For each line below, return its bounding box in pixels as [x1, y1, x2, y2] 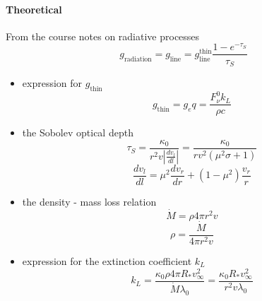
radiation [124, 55, 152, 63]
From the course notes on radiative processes [6, 28, 200, 43]
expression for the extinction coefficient [22, 254, 192, 268]
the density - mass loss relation [22, 194, 157, 208]
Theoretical [6, 1, 62, 16]
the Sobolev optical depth [22, 125, 133, 140]
